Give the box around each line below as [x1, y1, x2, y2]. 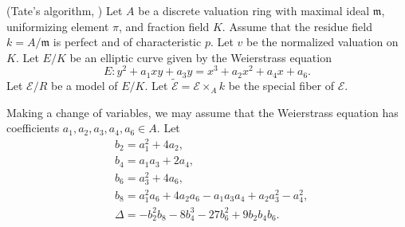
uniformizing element [6, 18, 109, 34]
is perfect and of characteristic [53, 33, 202, 50]
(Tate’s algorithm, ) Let [6, 2, 123, 18]
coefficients [6, 119, 60, 136]
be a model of [50, 77, 118, 94]
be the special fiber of [228, 77, 334, 94]
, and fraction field [119, 18, 210, 34]
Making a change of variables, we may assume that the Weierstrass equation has [6, 104, 399, 120]
